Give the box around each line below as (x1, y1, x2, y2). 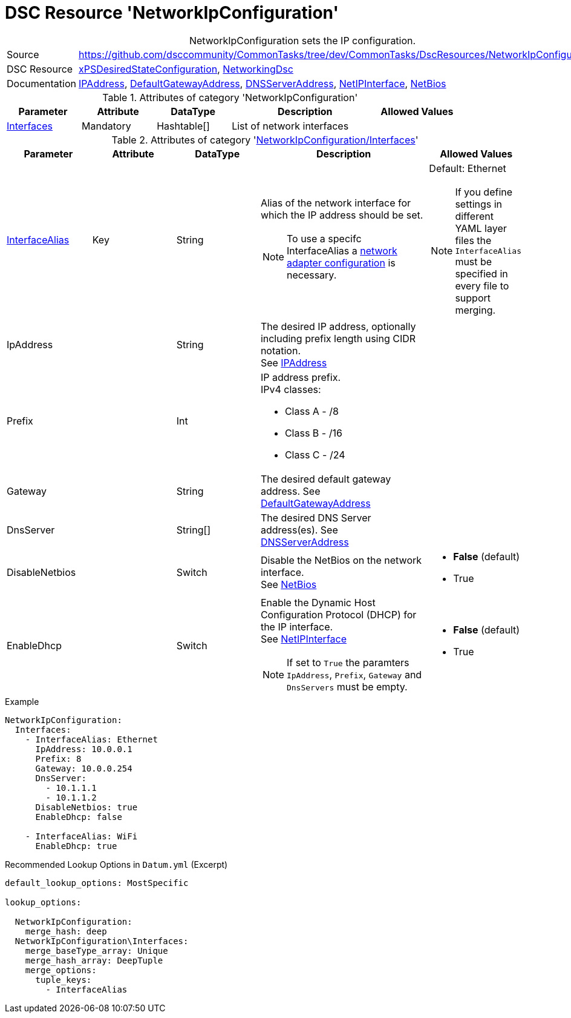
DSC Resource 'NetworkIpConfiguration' (5, 2, 339, 23)
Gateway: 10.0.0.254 (35, 763, 132, 773)
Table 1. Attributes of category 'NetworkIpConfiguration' (102, 91, 358, 104)
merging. (455, 303, 496, 316)
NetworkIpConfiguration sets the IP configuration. (189, 34, 416, 47)
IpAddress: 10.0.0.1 (35, 744, 132, 754)
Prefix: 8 (35, 753, 82, 764)
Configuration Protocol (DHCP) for (260, 608, 417, 621)
